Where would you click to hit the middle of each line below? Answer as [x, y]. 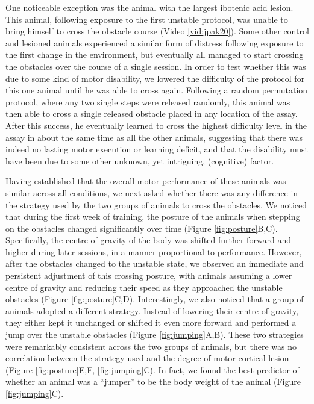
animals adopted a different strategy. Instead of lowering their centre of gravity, [152, 310]
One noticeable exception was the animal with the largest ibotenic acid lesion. [149, 7]
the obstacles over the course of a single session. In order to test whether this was [156, 66]
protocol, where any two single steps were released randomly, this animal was [148, 101]
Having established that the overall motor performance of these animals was [146, 181]
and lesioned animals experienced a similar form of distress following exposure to [155, 42]
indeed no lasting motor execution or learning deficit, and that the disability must [157, 149]
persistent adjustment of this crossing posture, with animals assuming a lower [149, 275]
